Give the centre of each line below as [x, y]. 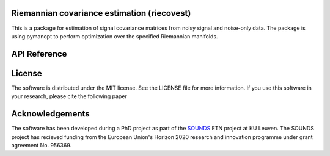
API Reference [39, 54]
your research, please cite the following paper [69, 96]
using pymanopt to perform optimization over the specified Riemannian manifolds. [115, 36]
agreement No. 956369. [42, 145]
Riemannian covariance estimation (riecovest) [101, 13]
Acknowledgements [50, 114]
